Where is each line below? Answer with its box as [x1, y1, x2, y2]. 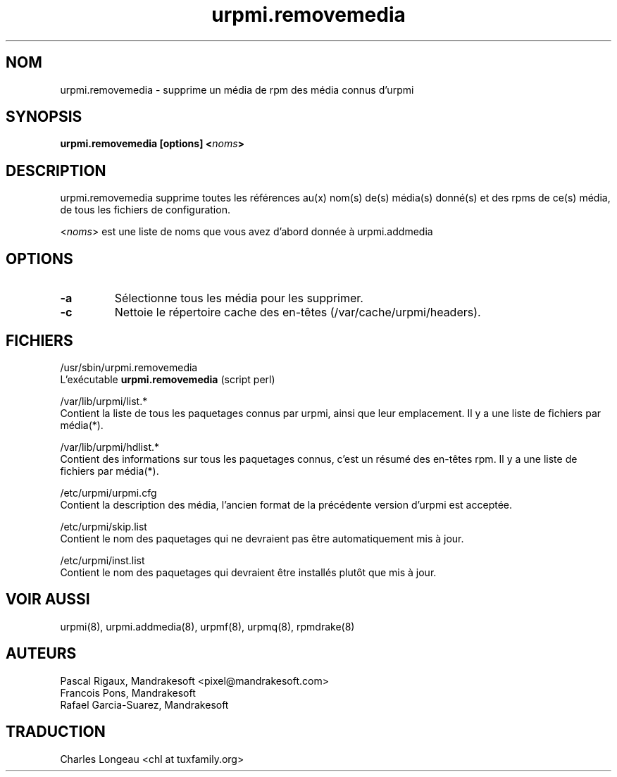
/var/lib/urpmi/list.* [60, 394, 148, 407]
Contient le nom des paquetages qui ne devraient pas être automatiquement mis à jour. [60, 532, 464, 545]
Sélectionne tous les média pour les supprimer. [114, 291, 363, 306]
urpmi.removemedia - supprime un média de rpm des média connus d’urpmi [60, 83, 414, 96]
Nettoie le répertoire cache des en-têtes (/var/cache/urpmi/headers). [114, 305, 481, 320]
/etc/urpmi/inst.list [60, 554, 145, 566]
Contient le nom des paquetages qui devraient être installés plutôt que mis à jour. [60, 566, 437, 578]
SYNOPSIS [6, 108, 82, 126]
